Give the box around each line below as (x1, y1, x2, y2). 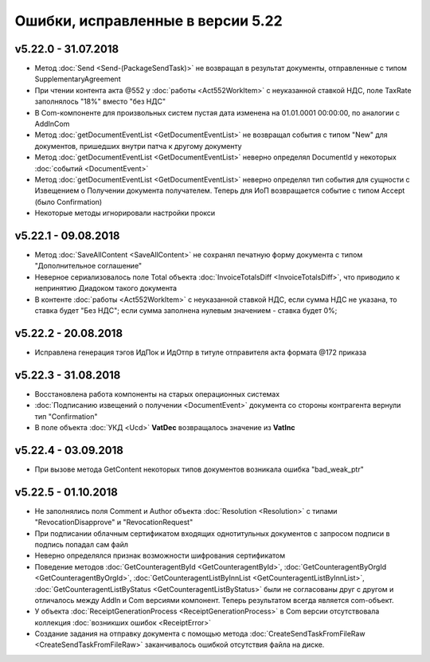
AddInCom (34, 119, 70, 129)
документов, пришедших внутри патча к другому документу (34, 141, 242, 151)
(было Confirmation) (34, 197, 103, 206)
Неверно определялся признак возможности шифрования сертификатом (34, 550, 286, 561)
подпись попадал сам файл (34, 539, 129, 549)
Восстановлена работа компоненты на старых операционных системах (34, 389, 280, 398)
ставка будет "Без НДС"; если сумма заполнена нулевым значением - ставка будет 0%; (34, 306, 338, 315)
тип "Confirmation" (34, 411, 98, 421)
